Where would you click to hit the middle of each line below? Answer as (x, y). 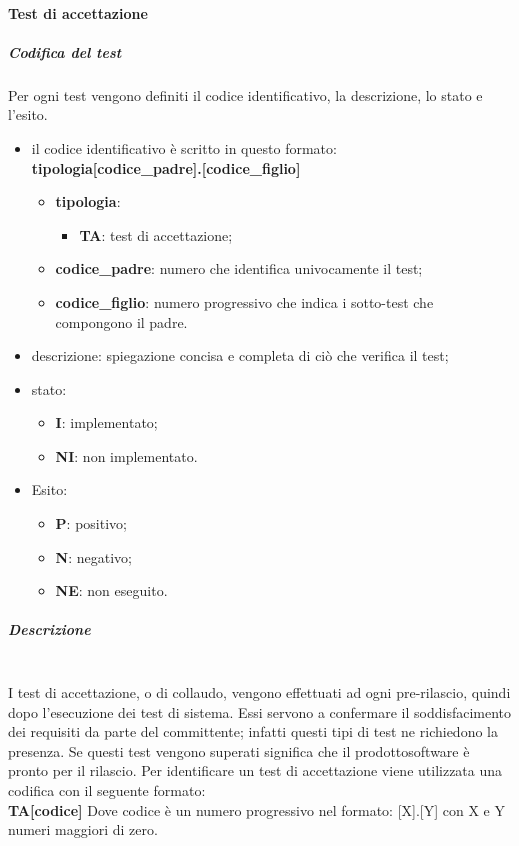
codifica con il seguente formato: (107, 789)
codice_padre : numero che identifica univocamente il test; (239, 268)
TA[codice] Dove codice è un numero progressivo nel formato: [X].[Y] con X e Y (256, 809)
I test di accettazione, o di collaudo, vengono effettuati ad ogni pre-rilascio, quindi (259, 692)
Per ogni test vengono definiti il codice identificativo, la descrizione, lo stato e (245, 94)
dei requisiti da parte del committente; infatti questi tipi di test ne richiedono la (253, 731)
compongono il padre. (121, 321)
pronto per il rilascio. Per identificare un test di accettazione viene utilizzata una (255, 770)
